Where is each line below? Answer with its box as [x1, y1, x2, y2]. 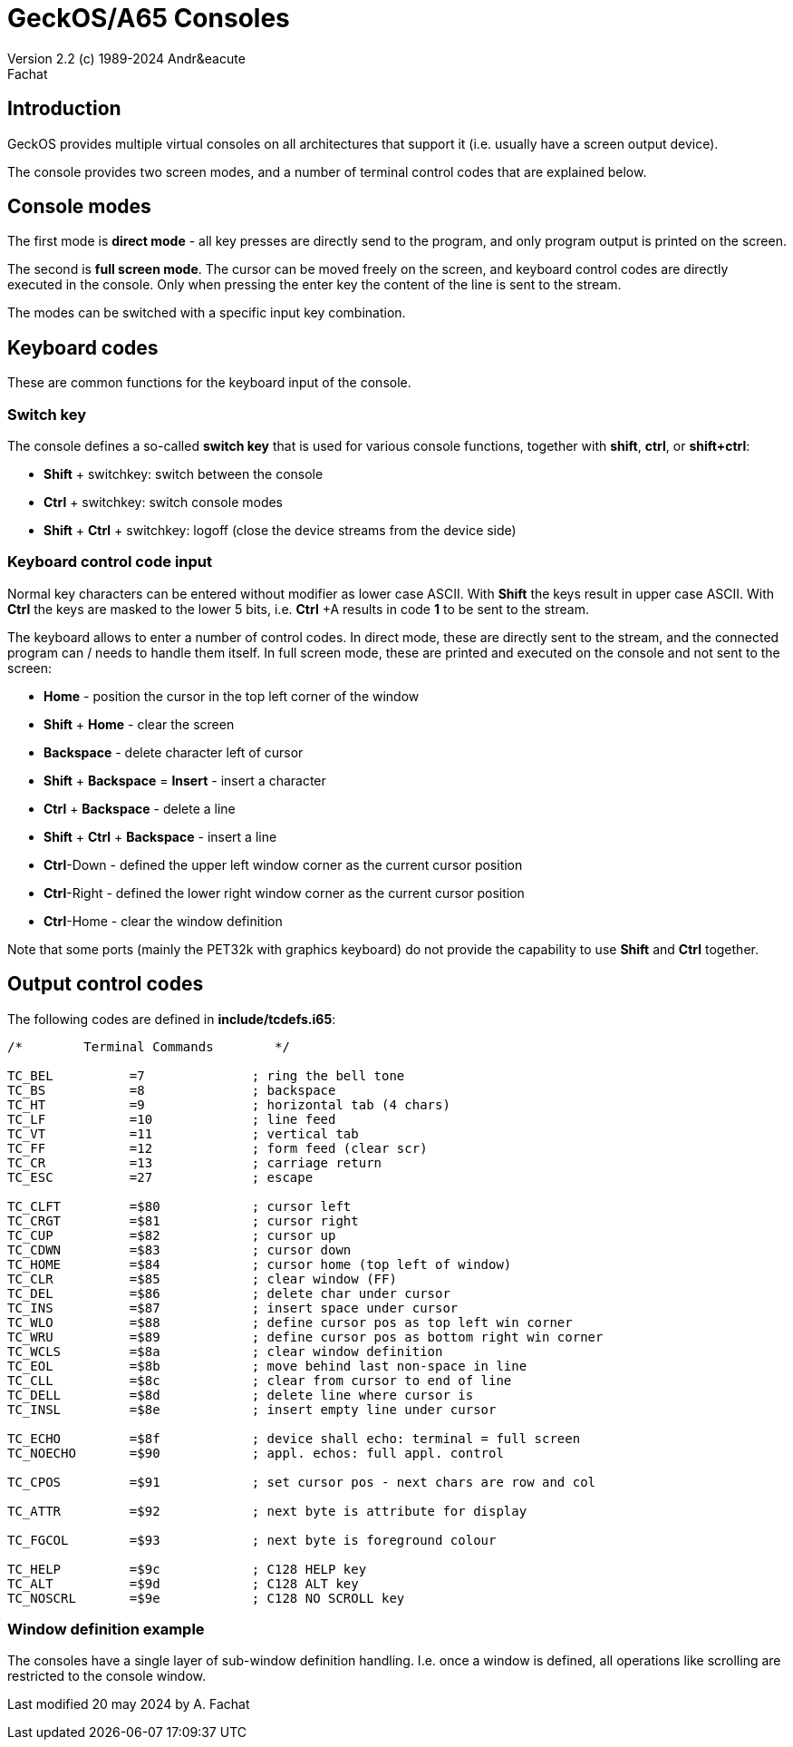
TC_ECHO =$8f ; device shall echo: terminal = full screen [7, 1430, 581, 1446]
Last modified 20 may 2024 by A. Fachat [7, 1696, 250, 1713]
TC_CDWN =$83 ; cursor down [7, 1242, 352, 1257]
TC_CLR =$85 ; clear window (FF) [7, 1271, 397, 1286]
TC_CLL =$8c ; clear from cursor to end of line [7, 1372, 512, 1388]
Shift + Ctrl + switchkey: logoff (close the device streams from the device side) [44, 522, 517, 539]
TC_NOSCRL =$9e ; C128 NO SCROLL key [7, 1590, 405, 1605]
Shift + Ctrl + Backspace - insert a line [44, 828, 277, 844]
